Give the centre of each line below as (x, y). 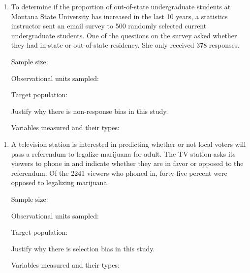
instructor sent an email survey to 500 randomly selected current (109, 26)
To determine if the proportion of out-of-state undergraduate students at (121, 6)
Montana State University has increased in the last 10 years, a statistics (119, 16)
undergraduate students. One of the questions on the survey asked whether (124, 35)
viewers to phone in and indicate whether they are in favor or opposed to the (127, 163)
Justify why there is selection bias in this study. (83, 248)
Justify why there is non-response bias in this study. (90, 111)
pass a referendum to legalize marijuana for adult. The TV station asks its (123, 153)
